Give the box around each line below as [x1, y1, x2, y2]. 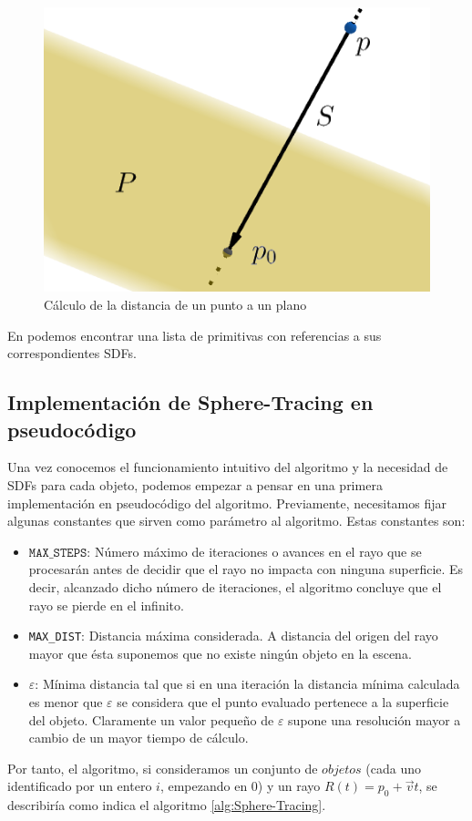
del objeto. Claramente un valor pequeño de [28, 710, 274, 729]
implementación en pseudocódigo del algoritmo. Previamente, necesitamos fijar [7, 493, 446, 512]
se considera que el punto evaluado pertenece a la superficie [117, 692, 449, 711]
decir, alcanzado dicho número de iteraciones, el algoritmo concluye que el [28, 577, 442, 596]
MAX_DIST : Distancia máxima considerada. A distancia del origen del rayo [28, 626, 438, 645]
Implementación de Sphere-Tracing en [7, 388, 374, 416]
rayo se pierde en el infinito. [28, 595, 184, 614]
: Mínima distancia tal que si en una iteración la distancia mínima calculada [35, 674, 460, 693]
